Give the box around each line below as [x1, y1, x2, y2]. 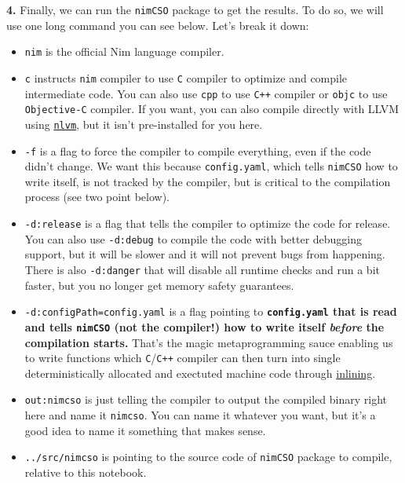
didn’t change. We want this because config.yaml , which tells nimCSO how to [24, 158, 398, 174]
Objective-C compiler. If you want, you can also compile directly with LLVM [24, 101, 400, 117]
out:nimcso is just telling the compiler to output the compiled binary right [24, 391, 387, 408]
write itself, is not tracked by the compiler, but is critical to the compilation [24, 173, 391, 189]
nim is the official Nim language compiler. [24, 43, 224, 60]
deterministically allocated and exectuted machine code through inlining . [24, 364, 376, 381]
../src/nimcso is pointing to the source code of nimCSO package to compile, [24, 448, 392, 465]
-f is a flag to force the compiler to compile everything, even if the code [24, 142, 371, 159]
